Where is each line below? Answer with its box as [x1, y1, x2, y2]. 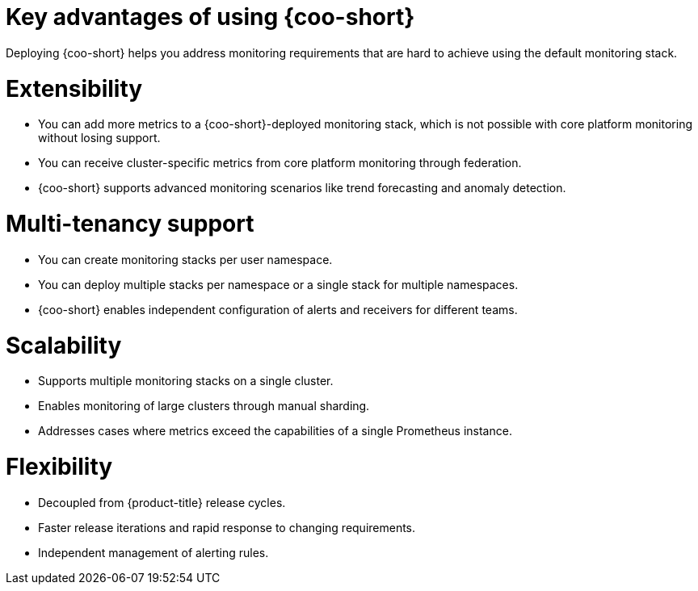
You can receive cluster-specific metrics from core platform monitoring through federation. [38, 156, 522, 170]
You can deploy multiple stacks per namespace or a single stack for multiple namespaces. [38, 277, 519, 291]
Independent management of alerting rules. [38, 545, 269, 560]
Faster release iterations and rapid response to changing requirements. [38, 520, 416, 534]
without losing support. [38, 131, 161, 145]
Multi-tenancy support [6, 210, 254, 237]
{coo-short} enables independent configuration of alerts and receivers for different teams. [38, 302, 518, 316]
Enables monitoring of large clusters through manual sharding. [38, 399, 370, 413]
